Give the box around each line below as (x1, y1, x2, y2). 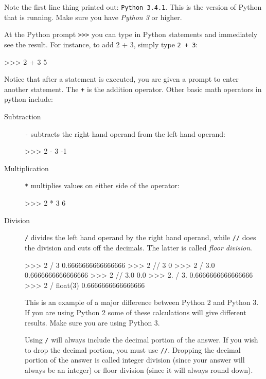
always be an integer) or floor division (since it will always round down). (25, 365, 253, 375)
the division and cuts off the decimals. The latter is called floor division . (25, 242, 252, 252)
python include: (4, 94, 53, 104)
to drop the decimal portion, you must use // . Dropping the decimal (25, 344, 241, 355)
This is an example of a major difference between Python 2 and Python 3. (25, 297, 259, 308)
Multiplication (4, 163, 49, 173)
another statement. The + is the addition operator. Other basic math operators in (4, 83, 262, 94)
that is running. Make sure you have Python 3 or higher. (4, 11, 182, 22)
